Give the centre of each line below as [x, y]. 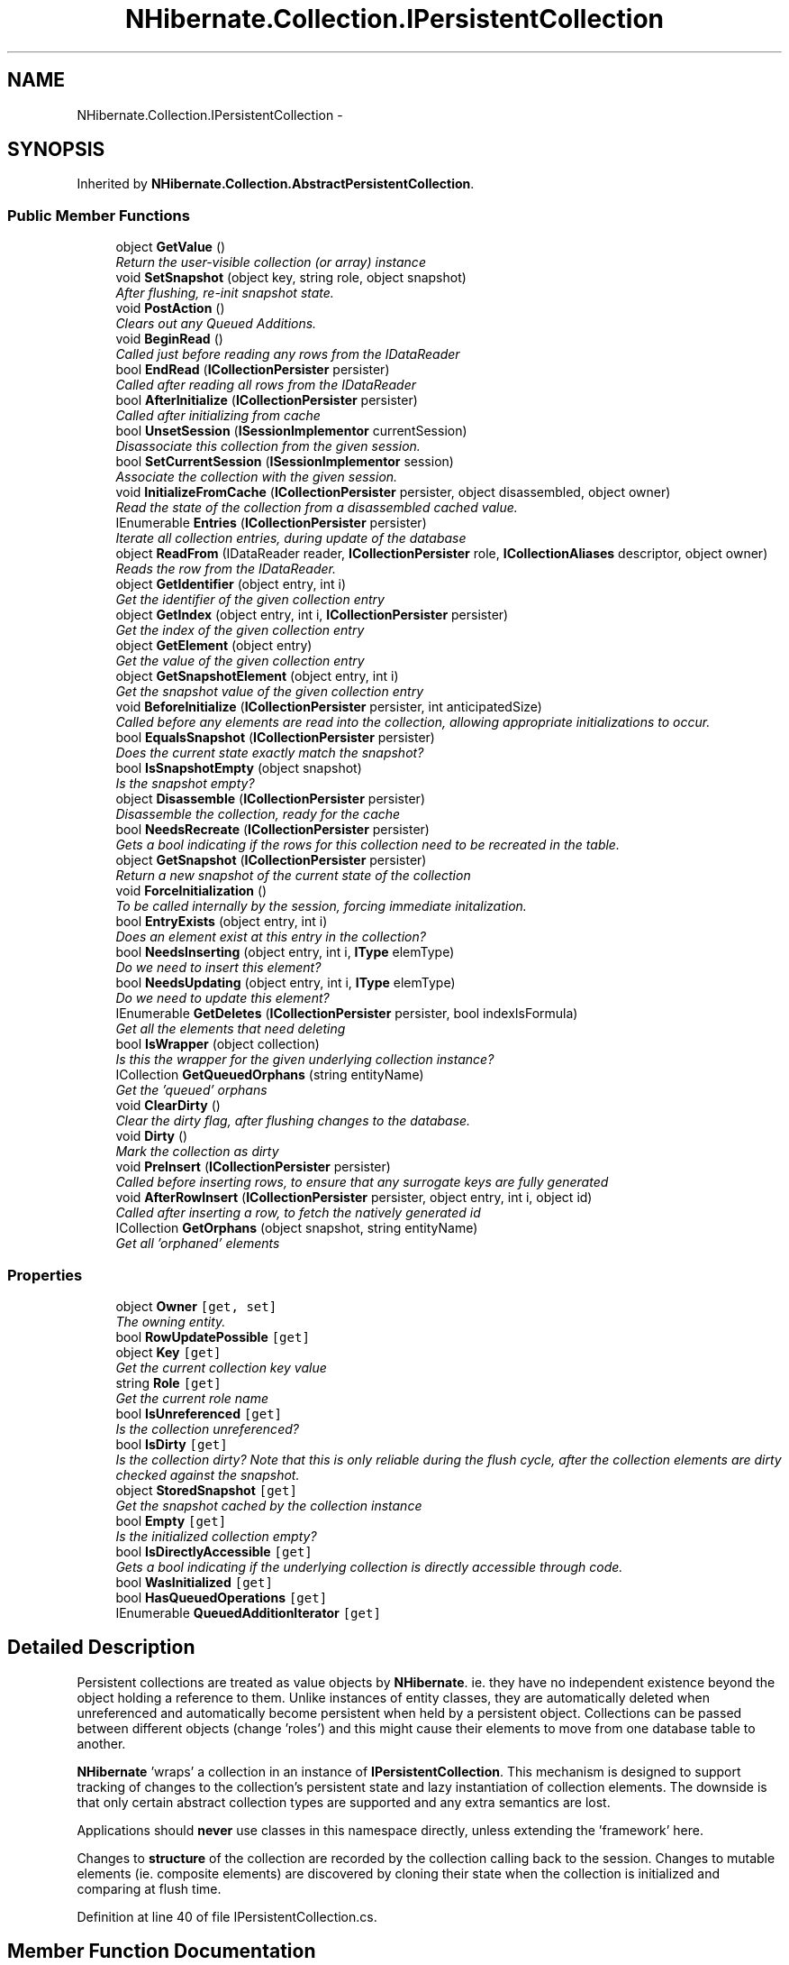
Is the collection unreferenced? [207, 1428]
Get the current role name [192, 1398]
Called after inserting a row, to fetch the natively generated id [298, 1213]
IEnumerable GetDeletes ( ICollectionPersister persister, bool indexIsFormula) [347, 1014]
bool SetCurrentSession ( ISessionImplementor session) [285, 462]
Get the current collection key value [221, 1367]
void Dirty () [152, 1136]
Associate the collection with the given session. [257, 477]
